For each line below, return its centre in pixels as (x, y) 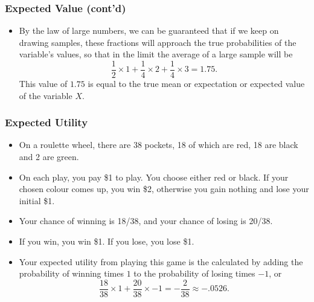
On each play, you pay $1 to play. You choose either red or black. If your (154, 177)
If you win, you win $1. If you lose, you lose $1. (107, 241)
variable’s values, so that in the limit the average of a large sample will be (156, 54)
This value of (43, 84)
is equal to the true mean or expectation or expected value (196, 84)
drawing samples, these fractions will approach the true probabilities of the (158, 42)
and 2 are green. (49, 157)
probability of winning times (72, 273)
